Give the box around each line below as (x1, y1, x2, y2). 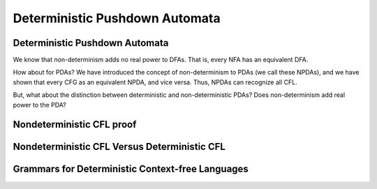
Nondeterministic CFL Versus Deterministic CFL (13, 141, 226, 153)
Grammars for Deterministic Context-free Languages (13, 163, 249, 175)
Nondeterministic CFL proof (13, 119, 137, 130)
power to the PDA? (13, 100, 66, 109)
